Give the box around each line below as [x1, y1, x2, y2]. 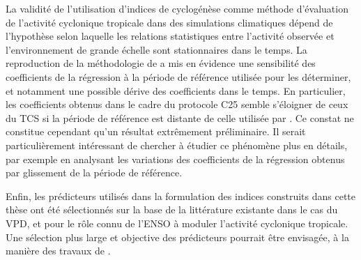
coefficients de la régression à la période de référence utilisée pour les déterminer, [6, 69, 351, 84]
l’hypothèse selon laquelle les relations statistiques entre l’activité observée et [6, 29, 335, 43]
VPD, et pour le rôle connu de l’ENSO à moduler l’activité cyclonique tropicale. [6, 215, 348, 230]
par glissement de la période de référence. [6, 165, 183, 180]
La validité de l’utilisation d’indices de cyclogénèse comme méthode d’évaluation [6, 1, 348, 15]
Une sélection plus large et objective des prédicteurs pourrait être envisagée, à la [6, 229, 349, 244]
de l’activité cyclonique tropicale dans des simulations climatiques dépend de [6, 15, 333, 29]
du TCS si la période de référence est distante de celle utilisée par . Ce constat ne [6, 110, 354, 125]
